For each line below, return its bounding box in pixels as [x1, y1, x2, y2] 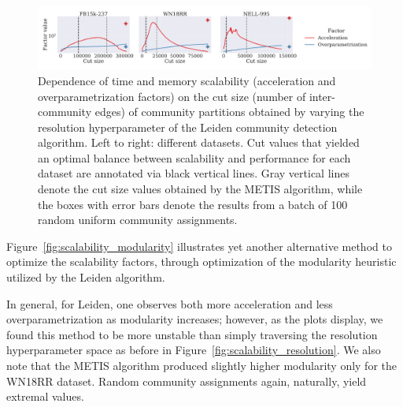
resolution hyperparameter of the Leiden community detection [38, 118, 338, 135]
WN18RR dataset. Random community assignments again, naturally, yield [6, 372, 367, 389]
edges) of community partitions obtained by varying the [94, 103, 364, 120]
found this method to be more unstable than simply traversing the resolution [6, 326, 378, 342]
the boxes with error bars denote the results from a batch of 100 [38, 196, 348, 212]
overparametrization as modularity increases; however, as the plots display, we [6, 311, 383, 327]
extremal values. [6, 388, 84, 405]
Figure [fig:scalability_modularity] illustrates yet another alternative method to [6, 237, 392, 254]
